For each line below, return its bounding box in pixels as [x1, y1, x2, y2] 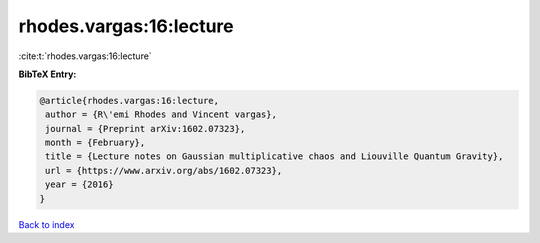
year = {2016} [45, 179, 114, 190]
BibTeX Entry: [18, 68, 77, 80]
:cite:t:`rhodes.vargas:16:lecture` [18, 50, 152, 62]
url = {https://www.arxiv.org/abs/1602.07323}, [45, 165, 283, 176]
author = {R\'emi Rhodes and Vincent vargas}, [45, 109, 277, 120]
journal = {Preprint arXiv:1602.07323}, [45, 123, 246, 134]
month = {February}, [45, 137, 146, 149]
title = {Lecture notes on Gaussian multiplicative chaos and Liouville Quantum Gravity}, [45, 151, 504, 162]
